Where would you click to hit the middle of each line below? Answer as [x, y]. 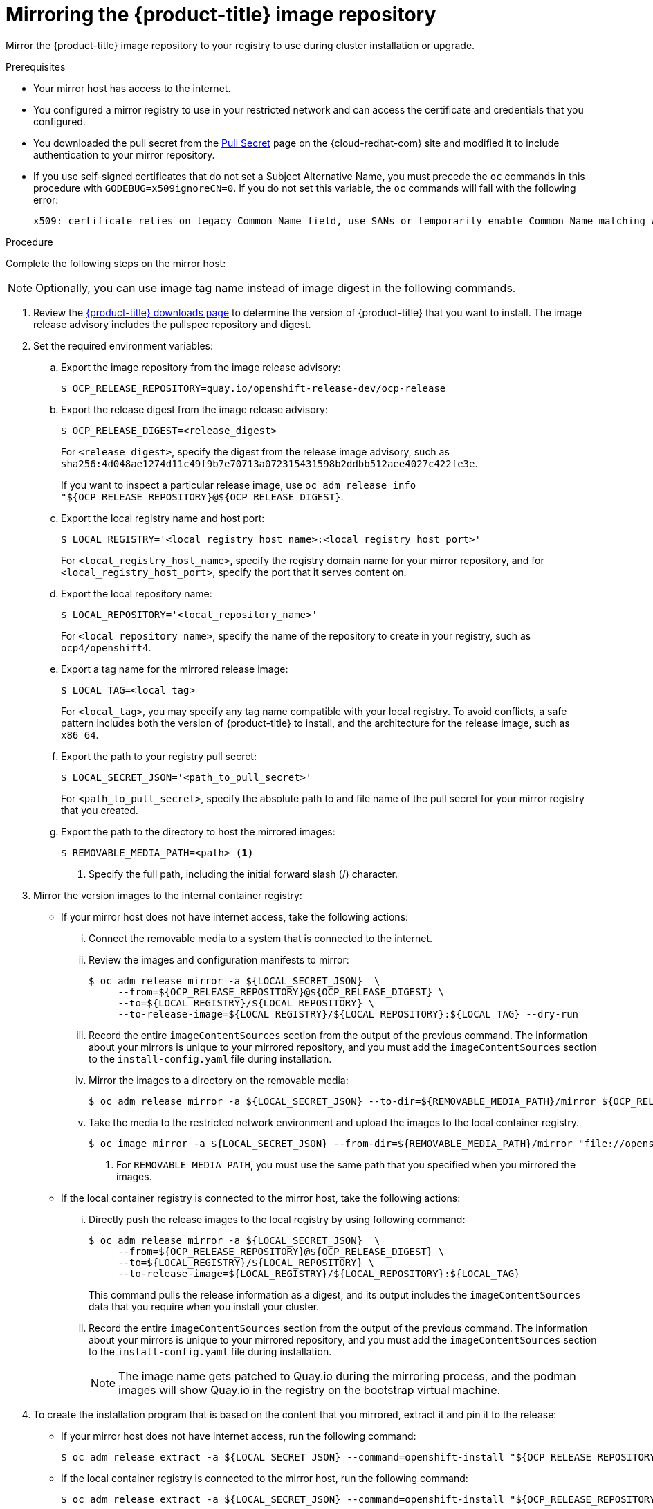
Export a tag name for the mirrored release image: [175, 669]
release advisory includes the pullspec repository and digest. [172, 324]
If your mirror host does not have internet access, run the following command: [239, 1436]
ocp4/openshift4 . [106, 647]
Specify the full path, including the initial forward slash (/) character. [243, 874]
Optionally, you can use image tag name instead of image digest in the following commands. [276, 288]
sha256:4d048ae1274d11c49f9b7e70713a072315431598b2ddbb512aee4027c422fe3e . [269, 463]
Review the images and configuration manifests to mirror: [219, 959]
